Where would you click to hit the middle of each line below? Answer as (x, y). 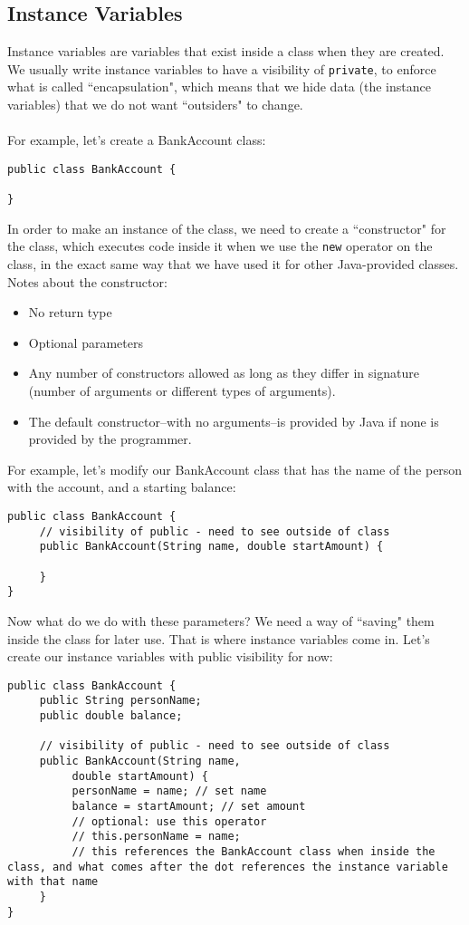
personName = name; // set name (169, 791)
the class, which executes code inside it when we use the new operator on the (220, 246)
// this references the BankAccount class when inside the (254, 851)
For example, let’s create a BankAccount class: (137, 140)
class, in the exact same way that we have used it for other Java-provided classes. (233, 264)
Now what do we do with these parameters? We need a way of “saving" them (221, 620)
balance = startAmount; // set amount (189, 806)
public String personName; (120, 701)
